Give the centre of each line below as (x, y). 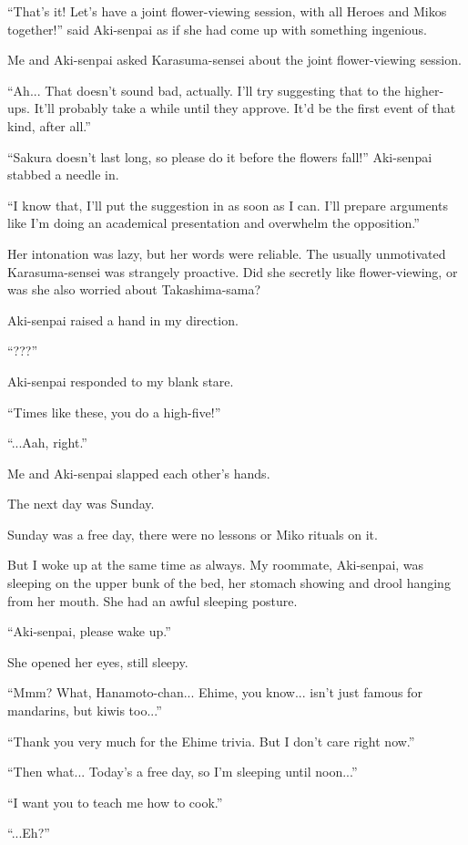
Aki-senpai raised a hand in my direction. (123, 319)
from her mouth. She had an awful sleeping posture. (153, 600)
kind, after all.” (49, 125)
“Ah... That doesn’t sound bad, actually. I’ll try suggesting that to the (204, 90)
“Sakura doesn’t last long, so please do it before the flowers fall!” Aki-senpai (220, 156)
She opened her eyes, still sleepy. (98, 661)
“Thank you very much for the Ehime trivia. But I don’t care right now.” (211, 741)
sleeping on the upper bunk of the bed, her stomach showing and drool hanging (229, 583)
